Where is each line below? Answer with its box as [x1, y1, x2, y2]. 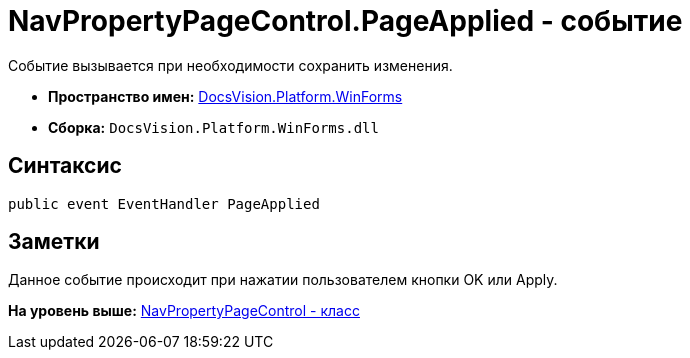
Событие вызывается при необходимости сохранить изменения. [8, 56, 453, 74]
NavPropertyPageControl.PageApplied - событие [8, 4, 683, 38]
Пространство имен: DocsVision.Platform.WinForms [48, 87, 403, 105]
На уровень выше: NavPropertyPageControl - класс [8, 302, 360, 320]
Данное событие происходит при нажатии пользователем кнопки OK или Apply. [8, 271, 558, 289]
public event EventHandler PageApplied [8, 195, 320, 212]
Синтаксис [8, 153, 122, 179]
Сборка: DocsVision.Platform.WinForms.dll [48, 118, 379, 136]
